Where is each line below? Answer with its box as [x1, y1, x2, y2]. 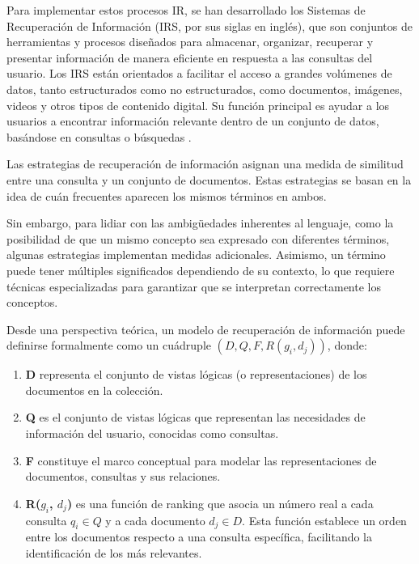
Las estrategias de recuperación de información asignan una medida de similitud [6, 155, 404, 172]
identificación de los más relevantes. [25, 545, 202, 562]
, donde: [327, 337, 367, 354]
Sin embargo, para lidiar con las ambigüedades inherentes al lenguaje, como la [6, 214, 394, 231]
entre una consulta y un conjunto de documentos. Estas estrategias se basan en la [6, 171, 412, 188]
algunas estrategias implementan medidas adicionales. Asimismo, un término [6, 246, 386, 263]
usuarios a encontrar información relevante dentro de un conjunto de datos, [6, 112, 379, 129]
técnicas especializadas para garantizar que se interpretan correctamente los [6, 278, 381, 295]
